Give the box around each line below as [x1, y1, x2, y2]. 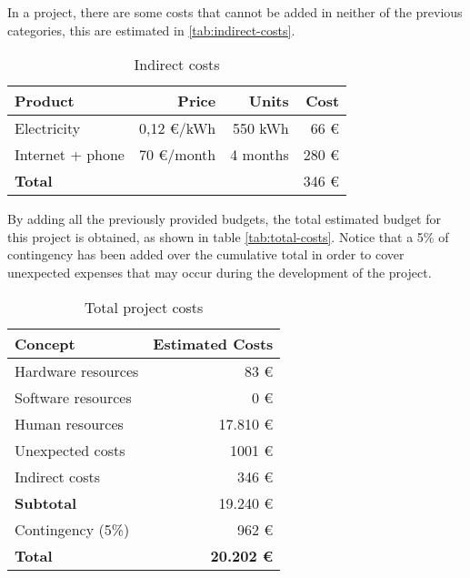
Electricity [15, 117, 81, 139]
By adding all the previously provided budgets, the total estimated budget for [7, 209, 441, 228]
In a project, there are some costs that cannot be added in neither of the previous [7, 3, 463, 21]
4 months [230, 144, 289, 166]
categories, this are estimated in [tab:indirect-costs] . [7, 20, 295, 39]
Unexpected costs [15, 439, 125, 461]
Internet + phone [15, 144, 125, 166]
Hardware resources [15, 360, 139, 381]
